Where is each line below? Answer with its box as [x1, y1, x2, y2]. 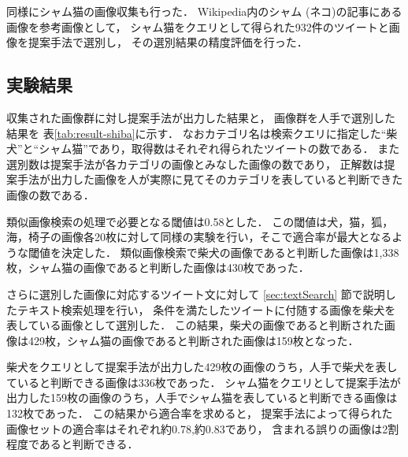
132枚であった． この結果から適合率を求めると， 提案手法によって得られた [6, 405, 393, 422]
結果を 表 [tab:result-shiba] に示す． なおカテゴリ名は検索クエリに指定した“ [6, 124, 387, 141]
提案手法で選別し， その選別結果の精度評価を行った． [28, 34, 308, 50]
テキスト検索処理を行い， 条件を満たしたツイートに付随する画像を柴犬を [17, 301, 396, 318]
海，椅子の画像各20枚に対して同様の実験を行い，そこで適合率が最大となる [6, 228, 392, 245]
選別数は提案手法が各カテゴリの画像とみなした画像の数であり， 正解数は [6, 155, 384, 172]
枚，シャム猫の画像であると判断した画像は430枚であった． [6, 259, 310, 276]
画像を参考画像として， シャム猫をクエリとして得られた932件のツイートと [6, 18, 389, 35]
